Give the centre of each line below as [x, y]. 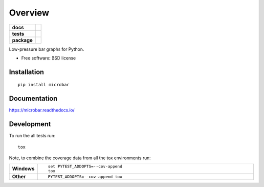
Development [30, 124]
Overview [29, 13]
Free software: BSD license [48, 58]
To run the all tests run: [32, 136]
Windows [23, 169]
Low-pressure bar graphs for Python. [46, 49]
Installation [26, 72]
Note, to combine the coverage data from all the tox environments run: [80, 158]
